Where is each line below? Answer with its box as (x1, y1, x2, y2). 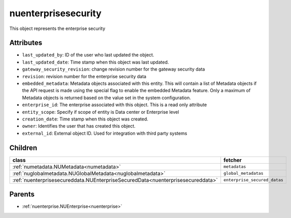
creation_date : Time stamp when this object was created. (22, 116, 148, 122)
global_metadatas (223, 171, 264, 176)
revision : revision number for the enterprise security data (22, 73, 147, 79)
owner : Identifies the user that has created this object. (22, 123, 136, 129)
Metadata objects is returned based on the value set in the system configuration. (22, 95, 191, 101)
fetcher (223, 157, 242, 164)
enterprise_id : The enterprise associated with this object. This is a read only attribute (22, 102, 207, 108)
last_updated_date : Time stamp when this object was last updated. (22, 59, 169, 65)
